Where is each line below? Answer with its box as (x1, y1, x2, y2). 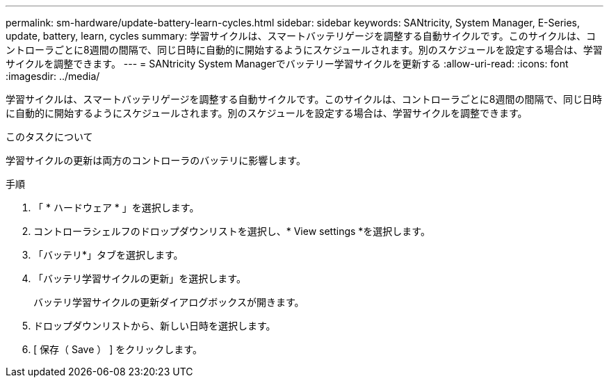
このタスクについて (6, 131, 93, 142)
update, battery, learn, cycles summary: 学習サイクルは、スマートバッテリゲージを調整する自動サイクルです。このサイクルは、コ (6, 30, 596, 42)
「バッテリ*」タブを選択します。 (33, 249, 184, 261)
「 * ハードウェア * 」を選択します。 (33, 202, 200, 213)
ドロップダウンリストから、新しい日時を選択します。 (33, 320, 276, 332)
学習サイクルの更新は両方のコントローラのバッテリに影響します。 (6, 154, 306, 166)
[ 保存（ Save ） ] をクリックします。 (33, 343, 202, 355)
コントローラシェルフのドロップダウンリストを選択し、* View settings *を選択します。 (33, 225, 430, 237)
